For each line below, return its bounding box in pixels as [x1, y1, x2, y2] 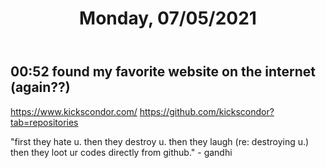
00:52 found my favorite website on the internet [10, 63, 317, 81]
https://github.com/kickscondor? [139, 105, 275, 117]
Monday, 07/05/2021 [79, 7, 257, 30]
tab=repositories [10, 116, 79, 128]
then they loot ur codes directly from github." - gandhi [10, 146, 233, 158]
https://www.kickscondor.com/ [10, 105, 138, 117]
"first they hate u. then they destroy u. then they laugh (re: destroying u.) [10, 135, 310, 147]
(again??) [10, 79, 71, 96]
